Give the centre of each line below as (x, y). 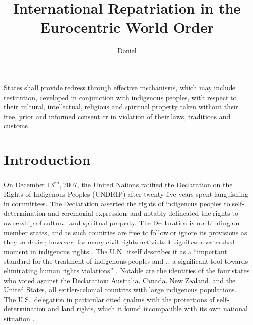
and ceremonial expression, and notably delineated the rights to (143, 213)
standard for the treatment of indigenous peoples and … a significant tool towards (126, 261)
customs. (17, 126)
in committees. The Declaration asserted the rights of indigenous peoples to (117, 203)
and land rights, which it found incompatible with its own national (148, 309)
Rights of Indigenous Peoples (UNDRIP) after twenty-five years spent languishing (126, 194)
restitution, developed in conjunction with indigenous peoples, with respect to (120, 97)
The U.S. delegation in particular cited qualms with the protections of (109, 299)
